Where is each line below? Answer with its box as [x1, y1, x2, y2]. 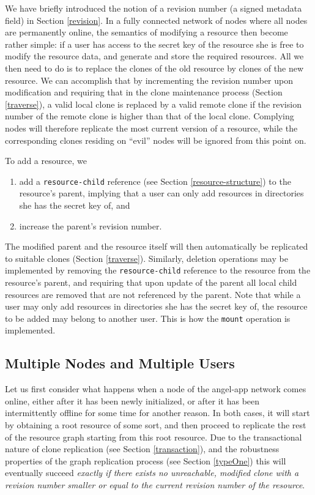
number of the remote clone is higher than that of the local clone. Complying [5, 110, 294, 122]
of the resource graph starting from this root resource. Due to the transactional [5, 430, 302, 443]
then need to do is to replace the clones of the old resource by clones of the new [5, 61, 304, 74]
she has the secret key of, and [19, 198, 130, 211]
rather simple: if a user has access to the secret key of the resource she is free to [5, 37, 304, 50]
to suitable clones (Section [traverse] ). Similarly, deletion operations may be [5, 251, 288, 264]
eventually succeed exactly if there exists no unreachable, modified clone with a [5, 466, 299, 479]
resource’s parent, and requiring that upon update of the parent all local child [5, 276, 297, 288]
